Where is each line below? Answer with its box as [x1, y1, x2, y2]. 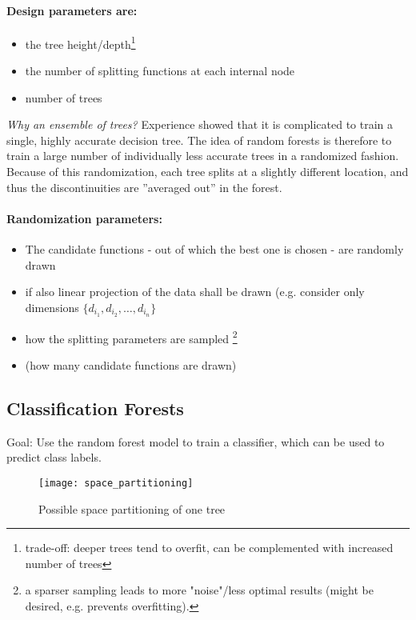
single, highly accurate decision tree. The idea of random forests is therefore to [6, 131, 392, 148]
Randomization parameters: [6, 210, 162, 226]
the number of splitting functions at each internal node [25, 62, 295, 79]
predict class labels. [6, 449, 102, 466]
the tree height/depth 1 [25, 33, 136, 52]
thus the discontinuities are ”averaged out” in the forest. [6, 178, 282, 195]
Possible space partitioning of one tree [38, 500, 226, 517]
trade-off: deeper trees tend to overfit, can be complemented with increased [25, 539, 394, 556]
